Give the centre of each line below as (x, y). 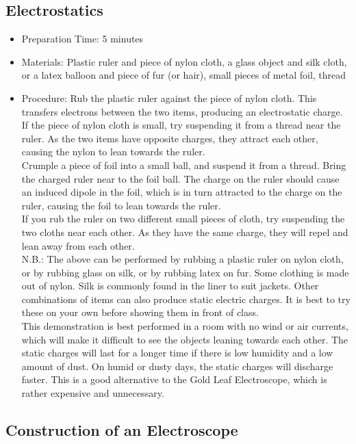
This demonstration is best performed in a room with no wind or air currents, (185, 326)
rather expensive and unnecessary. (93, 393)
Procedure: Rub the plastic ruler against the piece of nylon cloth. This (169, 97)
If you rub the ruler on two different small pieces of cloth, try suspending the (183, 219)
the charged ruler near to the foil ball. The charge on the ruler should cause (180, 178)
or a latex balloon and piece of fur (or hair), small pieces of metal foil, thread (184, 75)
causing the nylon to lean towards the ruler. (113, 152)
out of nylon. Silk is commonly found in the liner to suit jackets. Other (170, 286)
